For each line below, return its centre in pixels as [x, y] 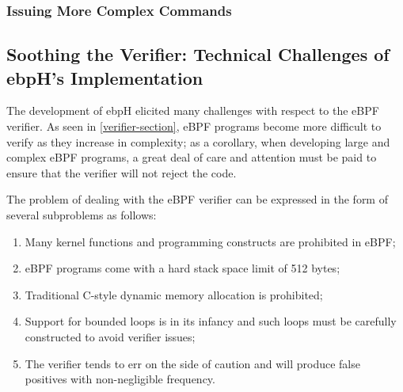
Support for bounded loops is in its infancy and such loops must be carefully [211, 321]
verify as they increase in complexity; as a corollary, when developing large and [198, 141]
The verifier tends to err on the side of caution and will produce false [192, 363]
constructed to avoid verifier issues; [110, 336]
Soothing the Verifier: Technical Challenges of [198, 54]
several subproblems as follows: [82, 215]
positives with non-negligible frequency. [120, 379]
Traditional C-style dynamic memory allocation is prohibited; [174, 294]
